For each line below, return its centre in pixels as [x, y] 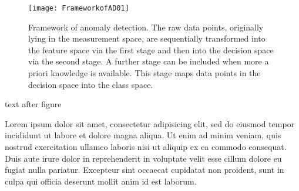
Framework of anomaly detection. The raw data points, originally [146, 27]
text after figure [33, 104]
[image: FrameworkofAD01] [79, 8]
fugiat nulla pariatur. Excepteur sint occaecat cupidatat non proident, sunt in [145, 170]
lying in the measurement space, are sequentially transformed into [147, 38]
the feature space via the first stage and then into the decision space [151, 50]
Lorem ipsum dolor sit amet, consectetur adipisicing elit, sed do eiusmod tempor [150, 123]
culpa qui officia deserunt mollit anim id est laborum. [101, 181]
